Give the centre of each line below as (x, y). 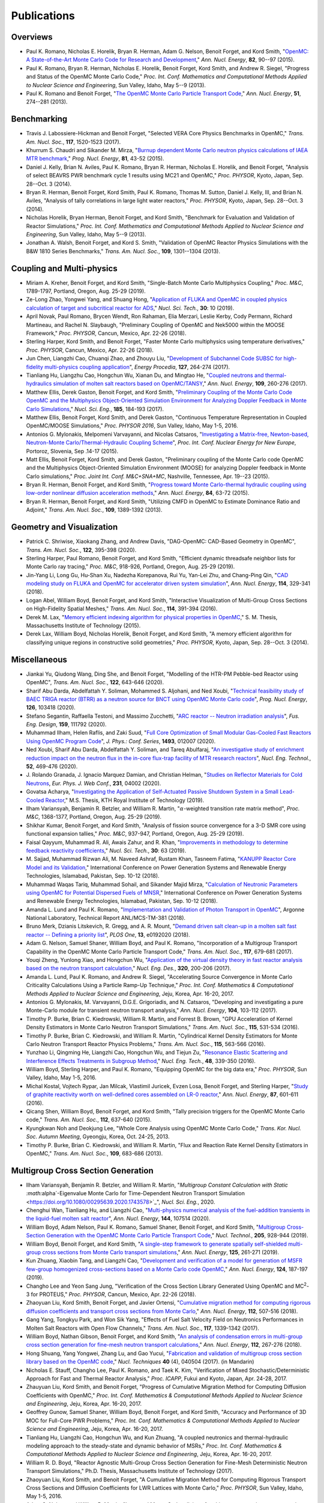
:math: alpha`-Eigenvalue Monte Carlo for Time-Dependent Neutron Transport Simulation (136, 1193)
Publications (43, 16)
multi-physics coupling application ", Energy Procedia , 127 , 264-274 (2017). (137, 367)
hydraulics (39, 384)
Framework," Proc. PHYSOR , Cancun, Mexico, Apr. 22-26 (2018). (106, 333)
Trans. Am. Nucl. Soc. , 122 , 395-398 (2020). (81, 549)
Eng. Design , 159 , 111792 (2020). (66, 724)
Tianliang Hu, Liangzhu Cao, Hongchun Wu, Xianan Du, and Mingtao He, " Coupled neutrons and (145, 375)
